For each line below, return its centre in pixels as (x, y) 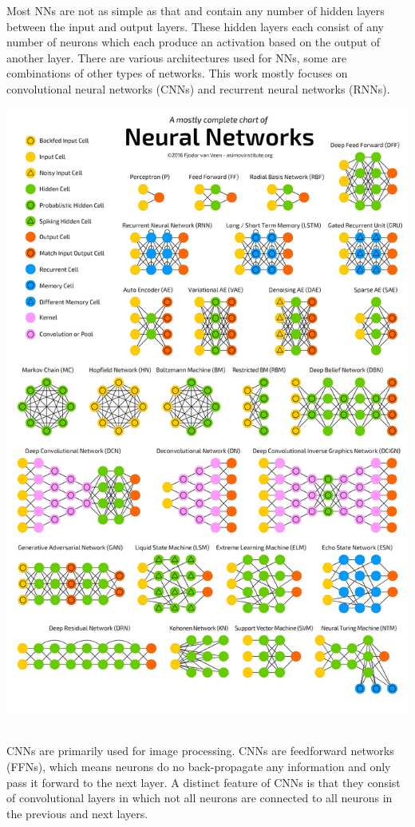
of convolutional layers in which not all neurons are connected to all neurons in (200, 798)
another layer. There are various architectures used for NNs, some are (177, 57)
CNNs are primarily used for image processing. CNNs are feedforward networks (200, 751)
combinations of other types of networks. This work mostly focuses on (177, 73)
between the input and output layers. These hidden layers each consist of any (195, 26)
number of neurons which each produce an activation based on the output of (194, 42)
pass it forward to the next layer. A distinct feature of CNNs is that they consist (204, 782)
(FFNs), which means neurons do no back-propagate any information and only (199, 767)
